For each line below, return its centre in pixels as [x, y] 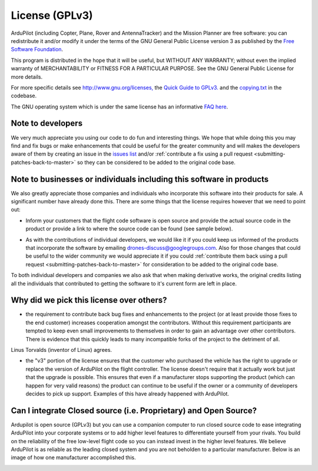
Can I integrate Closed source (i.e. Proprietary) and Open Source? [134, 411]
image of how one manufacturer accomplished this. [73, 457]
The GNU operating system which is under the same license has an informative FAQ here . [120, 107]
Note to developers [47, 123]
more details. [27, 77]
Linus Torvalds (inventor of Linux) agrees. [61, 350]
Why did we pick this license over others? [89, 300]
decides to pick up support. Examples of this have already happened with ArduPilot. [127, 393]
